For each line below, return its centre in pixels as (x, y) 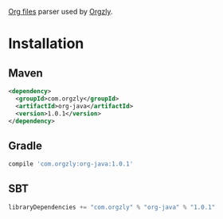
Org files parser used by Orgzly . (61, 12)
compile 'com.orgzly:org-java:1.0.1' (71, 164)
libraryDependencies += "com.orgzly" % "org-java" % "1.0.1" (112, 207)
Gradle (25, 145)
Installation (46, 44)
